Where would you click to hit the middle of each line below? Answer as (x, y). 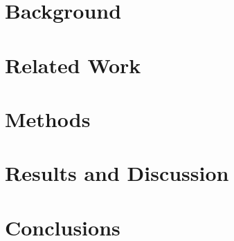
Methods (48, 118)
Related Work (73, 65)
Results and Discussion (117, 173)
